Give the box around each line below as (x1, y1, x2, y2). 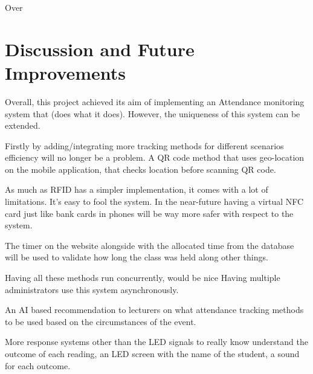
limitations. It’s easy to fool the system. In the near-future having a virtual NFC (5, 195, 304, 208)
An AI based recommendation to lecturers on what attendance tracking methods (5, 303, 304, 316)
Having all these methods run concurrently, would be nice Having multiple (5, 271, 280, 284)
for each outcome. (5, 359, 71, 372)
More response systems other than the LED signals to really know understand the (5, 335, 308, 348)
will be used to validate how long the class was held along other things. (5, 251, 268, 263)
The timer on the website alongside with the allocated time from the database (5, 239, 294, 251)
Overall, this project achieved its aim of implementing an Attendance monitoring (5, 95, 305, 108)
